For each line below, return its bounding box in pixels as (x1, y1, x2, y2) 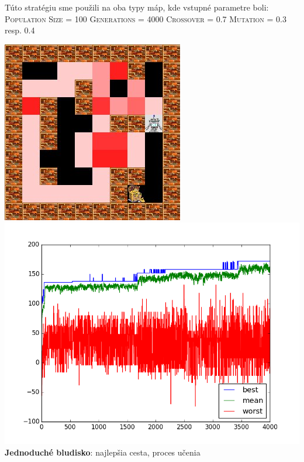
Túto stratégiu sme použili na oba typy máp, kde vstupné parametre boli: (5, 1, 269, 13)
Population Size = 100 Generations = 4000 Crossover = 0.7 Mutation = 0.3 (5, 12, 286, 25)
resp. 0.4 (5, 24, 35, 36)
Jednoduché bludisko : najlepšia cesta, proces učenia (5, 446, 201, 458)
